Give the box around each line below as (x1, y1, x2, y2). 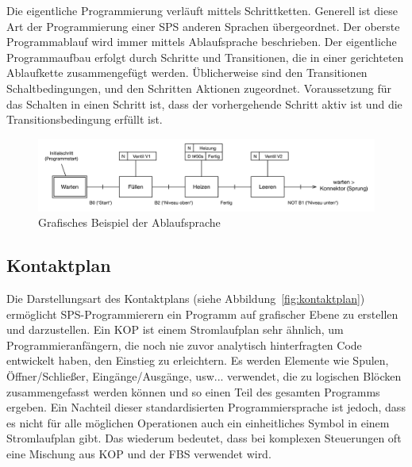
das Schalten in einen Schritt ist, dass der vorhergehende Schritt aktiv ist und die (6, 95, 402, 112)
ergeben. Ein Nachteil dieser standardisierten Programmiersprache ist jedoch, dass (6, 399, 406, 415)
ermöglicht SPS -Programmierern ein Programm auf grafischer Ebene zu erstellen (6, 305, 399, 322)
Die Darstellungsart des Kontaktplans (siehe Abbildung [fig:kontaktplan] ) (6, 290, 365, 307)
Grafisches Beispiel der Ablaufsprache (38, 214, 221, 231)
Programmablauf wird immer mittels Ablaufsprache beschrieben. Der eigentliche (6, 33, 397, 50)
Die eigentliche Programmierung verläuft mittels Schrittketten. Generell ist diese (6, 2, 398, 18)
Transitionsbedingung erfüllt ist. (6, 111, 163, 128)
